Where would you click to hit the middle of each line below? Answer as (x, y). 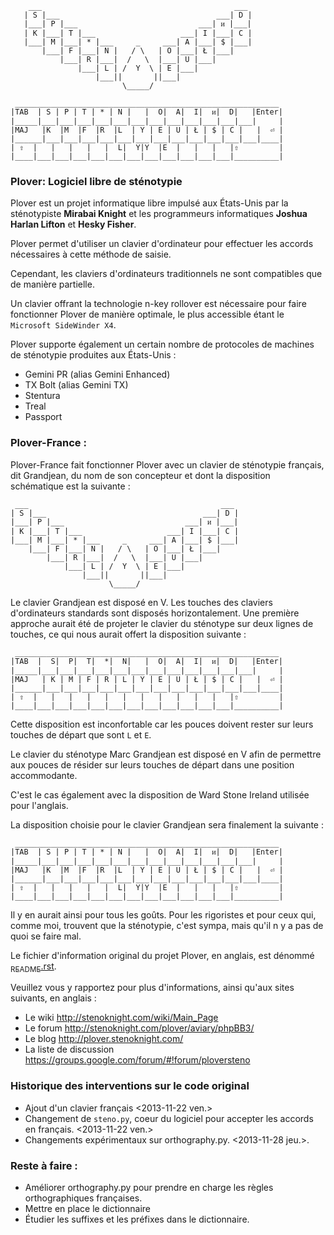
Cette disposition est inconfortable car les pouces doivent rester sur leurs (162, 724)
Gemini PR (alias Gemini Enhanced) (97, 374)
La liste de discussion (69, 1049)
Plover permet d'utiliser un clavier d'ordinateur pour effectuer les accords (162, 244)
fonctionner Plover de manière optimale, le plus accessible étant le (147, 314)
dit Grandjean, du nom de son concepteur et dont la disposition (140, 475)
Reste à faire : (44, 1165)
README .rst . (33, 967)
